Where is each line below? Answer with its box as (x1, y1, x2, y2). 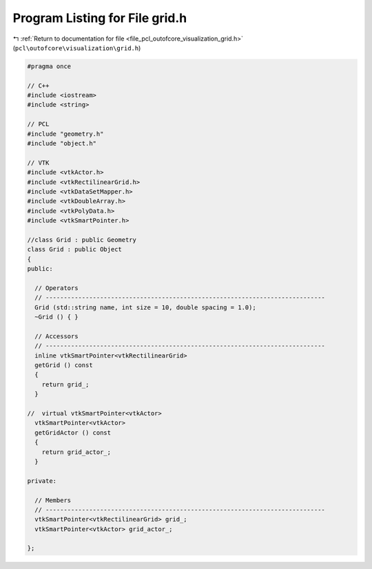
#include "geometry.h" (27, 130, 104, 138)
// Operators (34, 284, 79, 292)
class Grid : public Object (27, 245, 122, 254)
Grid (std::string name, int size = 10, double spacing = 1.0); (34, 303, 256, 311)
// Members (34, 496, 72, 504)
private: (27, 477, 57, 485)
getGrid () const (34, 362, 93, 369)
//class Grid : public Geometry (27, 236, 137, 244)
